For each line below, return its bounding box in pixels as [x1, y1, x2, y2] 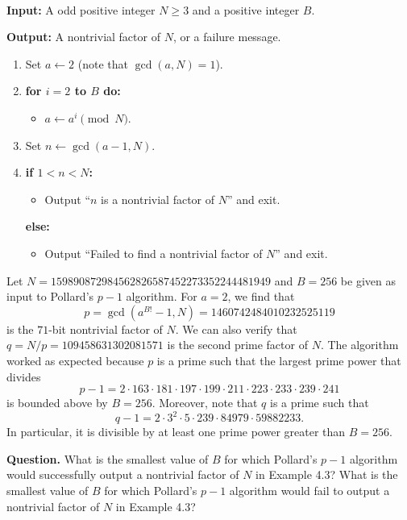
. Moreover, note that [152, 394, 258, 411]
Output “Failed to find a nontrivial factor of [44, 244, 263, 261]
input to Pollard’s [6, 288, 94, 305]
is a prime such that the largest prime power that [156, 352, 401, 368]
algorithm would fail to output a [229, 481, 390, 498]
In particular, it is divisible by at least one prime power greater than [6, 423, 346, 440]
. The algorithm [320, 336, 399, 353]
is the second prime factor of [167, 336, 308, 353]
